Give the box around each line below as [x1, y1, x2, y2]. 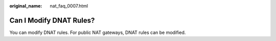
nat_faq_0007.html [50, 3, 88, 9]
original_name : [9, 3, 42, 9]
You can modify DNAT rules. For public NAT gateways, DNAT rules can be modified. [9, 29, 186, 35]
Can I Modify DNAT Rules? [9, 16, 95, 25]
